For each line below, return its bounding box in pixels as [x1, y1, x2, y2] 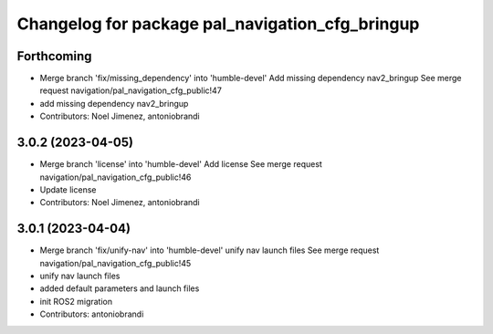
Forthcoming [16, 48, 92, 64]
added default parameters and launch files [39, 283, 200, 294]
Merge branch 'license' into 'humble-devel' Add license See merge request [39, 159, 323, 170]
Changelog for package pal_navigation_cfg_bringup [16, 14, 420, 34]
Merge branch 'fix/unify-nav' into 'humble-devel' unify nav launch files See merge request [39, 245, 380, 256]
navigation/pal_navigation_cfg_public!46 [39, 172, 192, 183]
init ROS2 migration [39, 296, 113, 307]
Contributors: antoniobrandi [39, 308, 144, 319]
